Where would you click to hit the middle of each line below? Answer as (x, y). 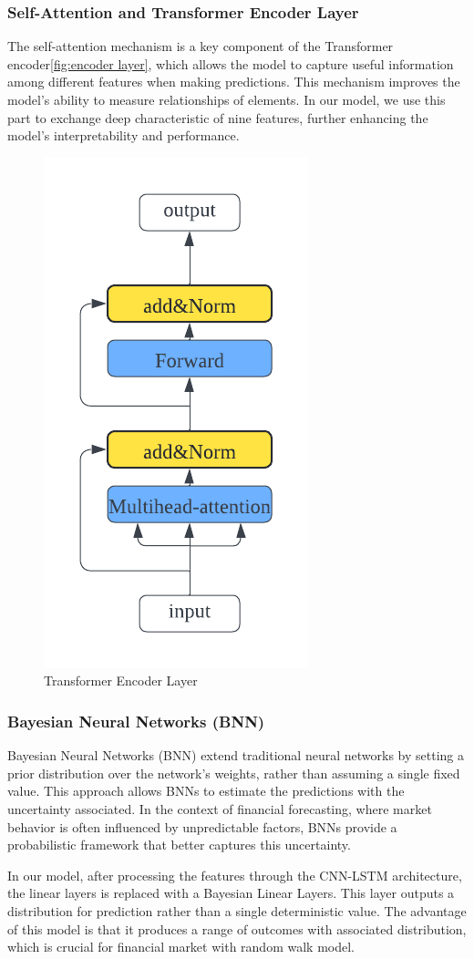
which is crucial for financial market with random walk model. (181, 947)
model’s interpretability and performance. (124, 135)
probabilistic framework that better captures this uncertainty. (179, 845)
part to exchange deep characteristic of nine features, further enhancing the (218, 117)
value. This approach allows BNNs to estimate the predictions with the (206, 791)
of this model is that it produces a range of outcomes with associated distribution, (237, 928)
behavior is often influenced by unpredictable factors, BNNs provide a (202, 826)
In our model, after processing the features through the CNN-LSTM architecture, (235, 875)
